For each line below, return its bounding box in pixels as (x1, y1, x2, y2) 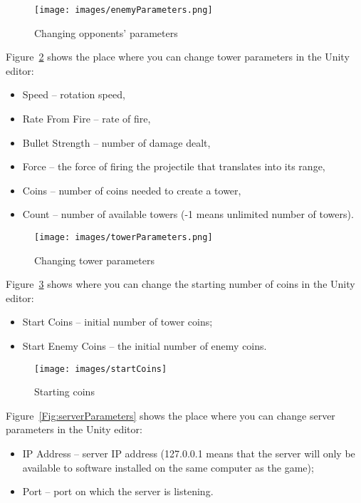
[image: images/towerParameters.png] (34, 232, 213, 242)
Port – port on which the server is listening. (22, 484, 214, 499)
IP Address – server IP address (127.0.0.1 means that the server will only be (22, 446, 355, 461)
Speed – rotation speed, (22, 87, 125, 102)
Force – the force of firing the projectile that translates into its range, (22, 159, 325, 174)
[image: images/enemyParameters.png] (34, 5, 213, 15)
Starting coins (34, 384, 95, 399)
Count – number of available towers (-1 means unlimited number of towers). (22, 207, 354, 222)
